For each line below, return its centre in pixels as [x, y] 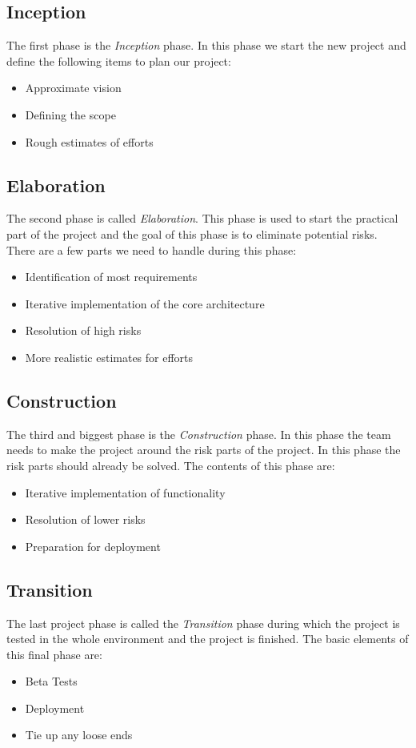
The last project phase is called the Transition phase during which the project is [203, 623]
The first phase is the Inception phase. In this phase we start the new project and [206, 45]
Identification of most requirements [111, 277]
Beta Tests [51, 681]
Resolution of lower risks [85, 519]
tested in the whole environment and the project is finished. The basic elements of [208, 639]
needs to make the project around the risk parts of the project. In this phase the [204, 450]
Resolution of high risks [83, 330]
